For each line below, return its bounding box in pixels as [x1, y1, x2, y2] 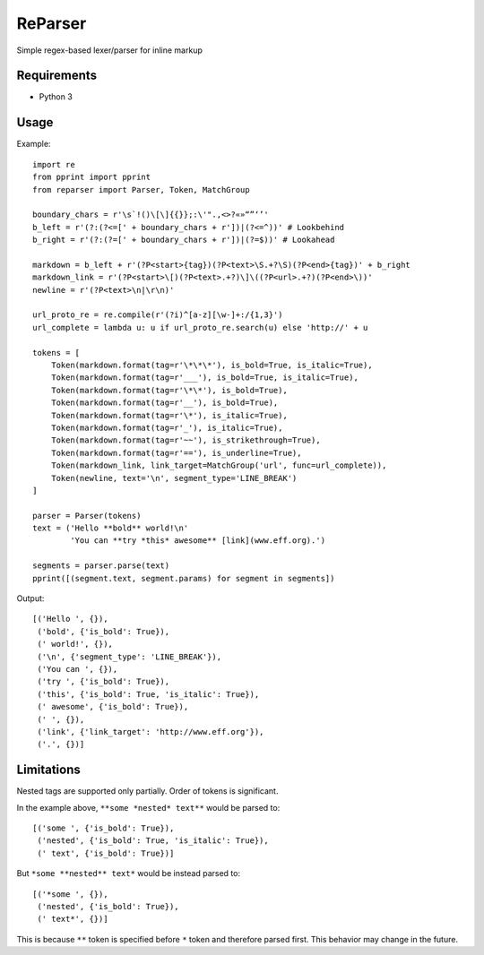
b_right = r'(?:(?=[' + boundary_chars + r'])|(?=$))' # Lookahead [32, 235, 335, 245]
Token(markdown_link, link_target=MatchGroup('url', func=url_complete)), [50, 460, 387, 470]
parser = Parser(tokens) [32, 511, 142, 521]
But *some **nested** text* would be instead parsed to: [16, 868, 241, 879]
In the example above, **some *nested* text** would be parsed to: [16, 802, 281, 813]
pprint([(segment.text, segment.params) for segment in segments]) [32, 573, 335, 583]
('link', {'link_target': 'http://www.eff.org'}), [37, 727, 264, 736]
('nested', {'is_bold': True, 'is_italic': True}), [37, 836, 269, 846]
